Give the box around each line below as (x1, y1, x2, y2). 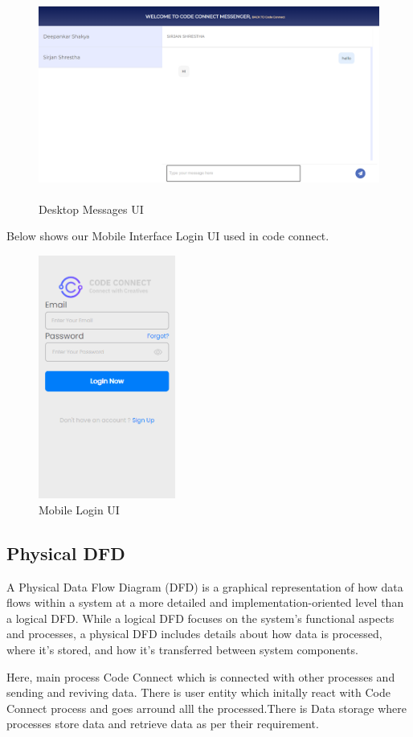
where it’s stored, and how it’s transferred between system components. (6, 641, 358, 657)
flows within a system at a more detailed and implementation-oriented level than (6, 594, 404, 611)
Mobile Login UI (39, 501, 120, 518)
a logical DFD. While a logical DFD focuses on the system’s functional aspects (6, 609, 395, 626)
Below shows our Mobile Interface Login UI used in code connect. (6, 227, 329, 244)
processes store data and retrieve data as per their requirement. (6, 715, 319, 732)
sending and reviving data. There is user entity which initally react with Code (6, 684, 391, 701)
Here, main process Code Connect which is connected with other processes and (6, 668, 395, 685)
